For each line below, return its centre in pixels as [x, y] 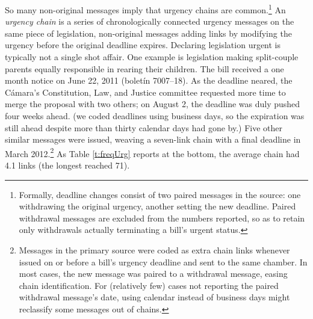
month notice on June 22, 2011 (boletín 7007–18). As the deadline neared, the [149, 80]
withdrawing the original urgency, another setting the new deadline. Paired [157, 206]
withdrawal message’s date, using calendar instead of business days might [154, 297]
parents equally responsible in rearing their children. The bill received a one [144, 68]
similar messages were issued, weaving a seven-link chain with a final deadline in [153, 139]
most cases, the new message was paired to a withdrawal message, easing [153, 274]
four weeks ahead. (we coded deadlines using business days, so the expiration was [155, 116]
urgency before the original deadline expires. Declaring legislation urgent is [143, 45]
